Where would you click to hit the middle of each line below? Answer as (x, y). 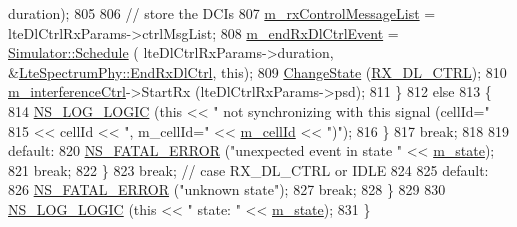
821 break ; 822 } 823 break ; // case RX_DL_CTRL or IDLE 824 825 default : (248, 169)
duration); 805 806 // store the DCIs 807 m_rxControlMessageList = (222, 13)
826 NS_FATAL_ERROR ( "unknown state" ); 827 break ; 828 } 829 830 (227, 189)
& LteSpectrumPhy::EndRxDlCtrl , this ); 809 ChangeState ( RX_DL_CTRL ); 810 (257, 71)
